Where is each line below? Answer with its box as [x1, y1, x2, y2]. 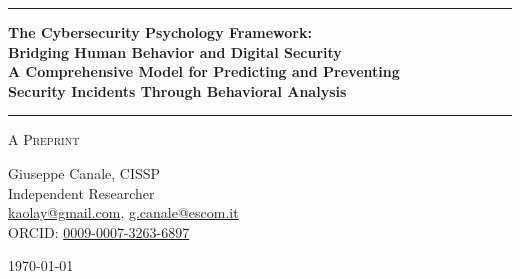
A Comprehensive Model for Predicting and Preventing [8, 61, 400, 82]
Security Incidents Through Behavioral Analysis [8, 80, 347, 101]
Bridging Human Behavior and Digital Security [8, 41, 342, 62]
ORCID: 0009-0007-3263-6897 [8, 221, 190, 242]
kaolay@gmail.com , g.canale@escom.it [8, 202, 239, 223]
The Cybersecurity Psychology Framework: [8, 22, 312, 42]
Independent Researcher [8, 182, 155, 203]
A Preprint [8, 129, 80, 150]
